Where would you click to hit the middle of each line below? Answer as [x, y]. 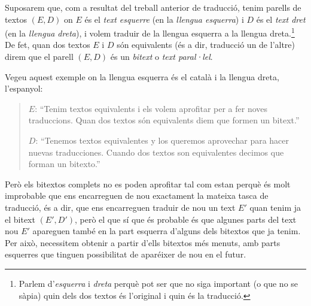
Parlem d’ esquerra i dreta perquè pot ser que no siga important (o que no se [158, 283]
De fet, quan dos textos [48, 45]
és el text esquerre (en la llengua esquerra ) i [164, 19]
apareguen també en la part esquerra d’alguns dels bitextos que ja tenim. [167, 231]
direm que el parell [39, 57]
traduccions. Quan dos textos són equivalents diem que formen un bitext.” [164, 120]
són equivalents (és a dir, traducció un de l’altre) [206, 45]
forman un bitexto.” [64, 164]
